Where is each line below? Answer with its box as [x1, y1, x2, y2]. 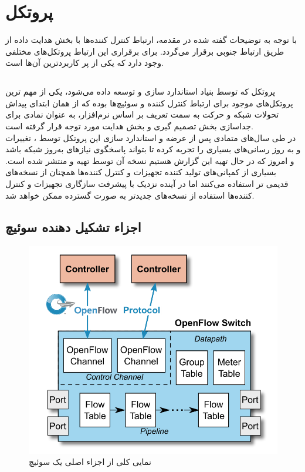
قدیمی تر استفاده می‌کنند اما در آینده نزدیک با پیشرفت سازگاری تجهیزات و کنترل [5, 178, 289, 190]
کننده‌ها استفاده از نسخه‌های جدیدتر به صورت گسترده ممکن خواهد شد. [5, 189, 255, 201]
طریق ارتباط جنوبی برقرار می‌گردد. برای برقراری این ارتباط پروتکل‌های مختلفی [5, 45, 284, 57]
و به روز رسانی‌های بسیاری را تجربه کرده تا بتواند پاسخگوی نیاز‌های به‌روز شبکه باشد [5, 143, 301, 155]
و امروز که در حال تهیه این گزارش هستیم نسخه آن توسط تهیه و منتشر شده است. [5, 154, 294, 166]
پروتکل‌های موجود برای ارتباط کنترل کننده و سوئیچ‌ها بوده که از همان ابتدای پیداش [5, 96, 293, 109]
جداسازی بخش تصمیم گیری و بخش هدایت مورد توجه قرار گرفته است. [5, 120, 253, 132]
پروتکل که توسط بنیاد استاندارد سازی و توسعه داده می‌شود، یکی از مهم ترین [5, 85, 276, 98]
